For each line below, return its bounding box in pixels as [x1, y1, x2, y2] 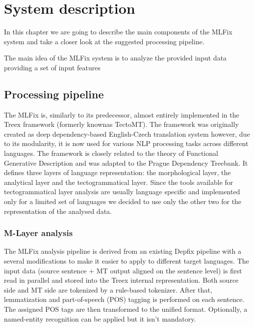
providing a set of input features [4, 62, 101, 72]
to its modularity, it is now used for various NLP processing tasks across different [4, 138, 249, 149]
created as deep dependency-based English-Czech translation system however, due [4, 128, 250, 139]
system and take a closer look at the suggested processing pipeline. [4, 36, 204, 46]
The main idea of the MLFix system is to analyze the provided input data [4, 53, 227, 63]
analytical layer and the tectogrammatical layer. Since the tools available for [4, 177, 233, 187]
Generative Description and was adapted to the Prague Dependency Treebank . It [4, 157, 248, 168]
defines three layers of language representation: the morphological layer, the [4, 167, 231, 178]
